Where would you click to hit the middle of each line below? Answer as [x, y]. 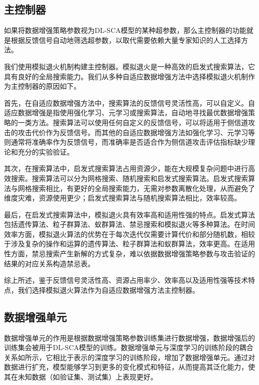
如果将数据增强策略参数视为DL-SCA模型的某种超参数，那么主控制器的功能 [125, 30]
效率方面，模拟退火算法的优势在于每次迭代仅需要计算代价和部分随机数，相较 [129, 234]
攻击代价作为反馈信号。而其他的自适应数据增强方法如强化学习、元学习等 [136, 132]
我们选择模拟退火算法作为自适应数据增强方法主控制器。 [108, 289]
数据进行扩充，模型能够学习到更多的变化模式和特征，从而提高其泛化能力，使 [129, 367]
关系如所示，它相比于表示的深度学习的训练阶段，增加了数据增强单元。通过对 [129, 357]
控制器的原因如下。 [49, 86]
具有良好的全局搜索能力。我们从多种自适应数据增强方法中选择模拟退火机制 [126, 76]
